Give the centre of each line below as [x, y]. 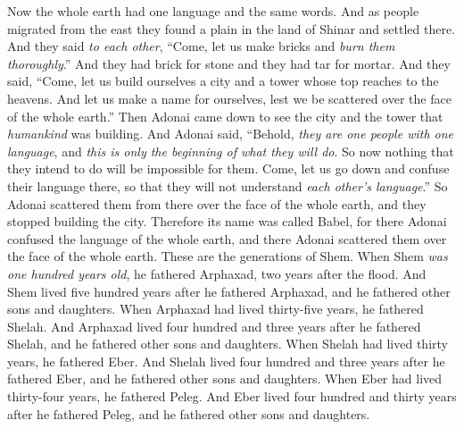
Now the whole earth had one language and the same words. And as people [213, 11]
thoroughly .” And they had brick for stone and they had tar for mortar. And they [229, 63]
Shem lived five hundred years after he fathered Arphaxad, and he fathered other [229, 291]
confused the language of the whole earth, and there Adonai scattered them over [227, 238]
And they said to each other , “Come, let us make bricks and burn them [201, 46]
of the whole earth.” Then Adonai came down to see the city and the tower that [225, 116]
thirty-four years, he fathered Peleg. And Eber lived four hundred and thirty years [232, 396]
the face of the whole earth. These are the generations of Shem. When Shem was [228, 256]
